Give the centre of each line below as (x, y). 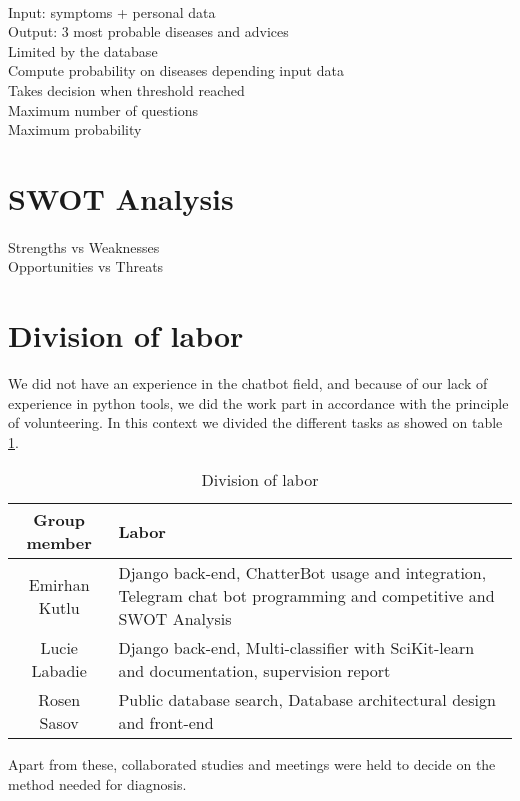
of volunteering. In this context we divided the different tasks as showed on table (255, 422)
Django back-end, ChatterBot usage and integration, (302, 573)
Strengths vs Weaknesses (84, 246)
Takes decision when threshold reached (126, 89)
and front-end (166, 723)
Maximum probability (75, 129)
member (59, 543)
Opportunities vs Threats (86, 266)
